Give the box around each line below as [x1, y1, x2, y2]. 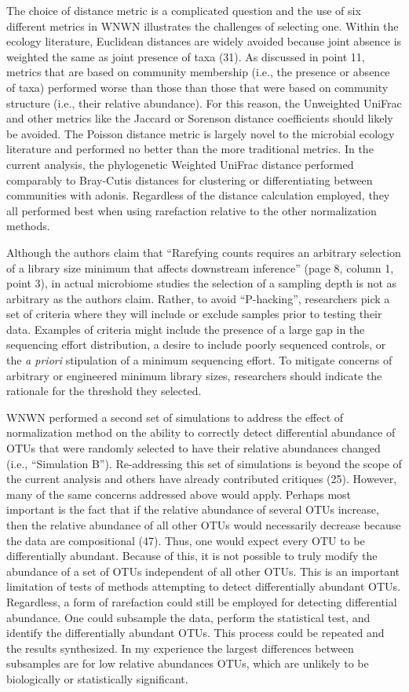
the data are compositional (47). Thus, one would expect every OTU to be [6, 532, 365, 548]
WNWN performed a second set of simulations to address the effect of [6, 408, 344, 425]
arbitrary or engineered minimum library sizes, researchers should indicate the [6, 367, 382, 383]
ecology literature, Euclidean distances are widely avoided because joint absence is [6, 33, 402, 49]
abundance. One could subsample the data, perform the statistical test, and [6, 609, 371, 625]
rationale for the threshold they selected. [6, 383, 202, 399]
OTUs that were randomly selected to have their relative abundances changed [6, 440, 381, 456]
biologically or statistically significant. [6, 670, 188, 687]
